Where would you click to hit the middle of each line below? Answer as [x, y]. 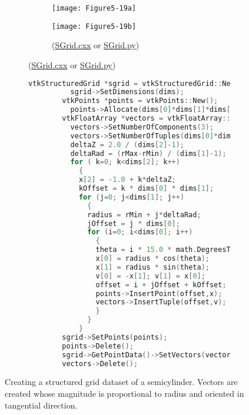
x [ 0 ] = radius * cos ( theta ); [152, 258]
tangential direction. [41, 405]
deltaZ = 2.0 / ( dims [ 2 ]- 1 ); [127, 145]
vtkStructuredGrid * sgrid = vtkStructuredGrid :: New [132, 83]
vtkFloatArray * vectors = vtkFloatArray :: [146, 118]
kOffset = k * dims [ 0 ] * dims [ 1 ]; [146, 188]
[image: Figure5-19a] [94, 8]
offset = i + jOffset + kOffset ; [161, 285]
